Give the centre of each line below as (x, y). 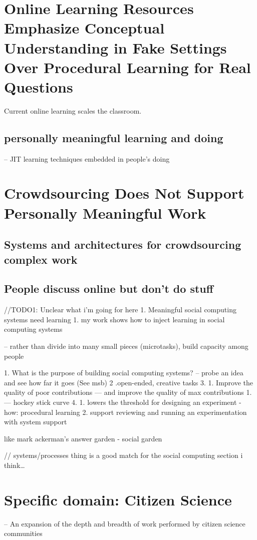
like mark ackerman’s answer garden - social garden (83, 438)
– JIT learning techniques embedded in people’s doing (87, 158)
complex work (41, 259)
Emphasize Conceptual (84, 28)
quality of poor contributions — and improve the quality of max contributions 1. (128, 392)
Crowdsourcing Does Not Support (124, 193)
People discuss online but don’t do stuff (109, 289)
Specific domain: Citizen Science (118, 499)
